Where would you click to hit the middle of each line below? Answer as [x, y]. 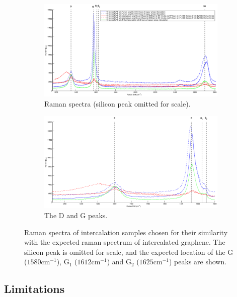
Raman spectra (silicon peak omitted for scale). [117, 104]
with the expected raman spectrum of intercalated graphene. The [125, 242]
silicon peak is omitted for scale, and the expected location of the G [129, 252]
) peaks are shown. [198, 262]
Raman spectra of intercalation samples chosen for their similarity [126, 232]
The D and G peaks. [76, 215]
